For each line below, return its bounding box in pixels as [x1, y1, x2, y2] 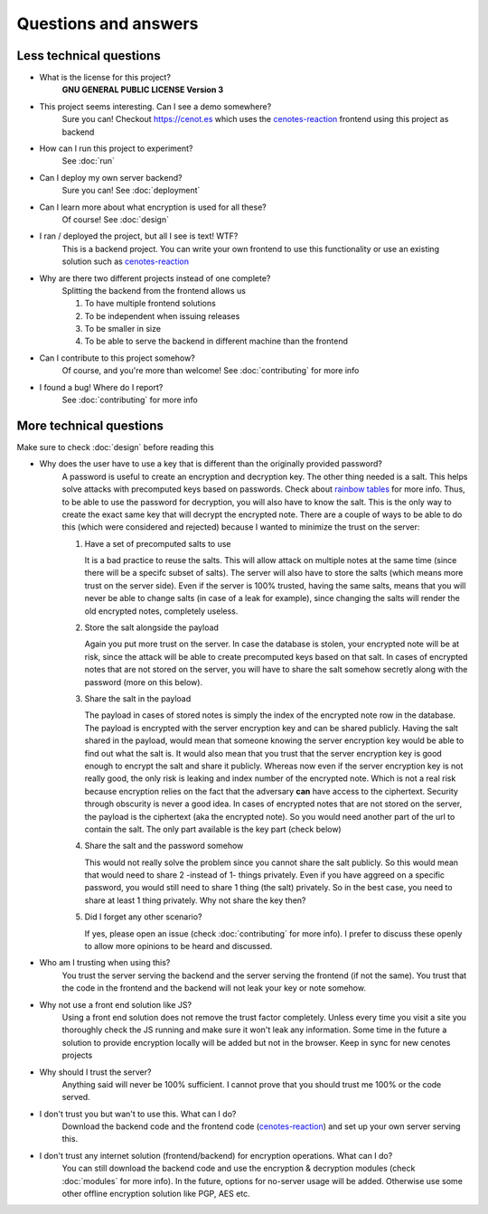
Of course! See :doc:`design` [61, 213, 169, 225]
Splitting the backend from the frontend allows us [61, 285, 246, 296]
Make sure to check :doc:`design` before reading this [16, 441, 214, 452]
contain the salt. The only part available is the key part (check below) [84, 823, 343, 834]
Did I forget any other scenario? [84, 911, 202, 922]
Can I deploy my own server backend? [39, 172, 183, 183]
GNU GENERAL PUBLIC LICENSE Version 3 [61, 84, 224, 95]
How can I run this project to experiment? [39, 143, 193, 154]
